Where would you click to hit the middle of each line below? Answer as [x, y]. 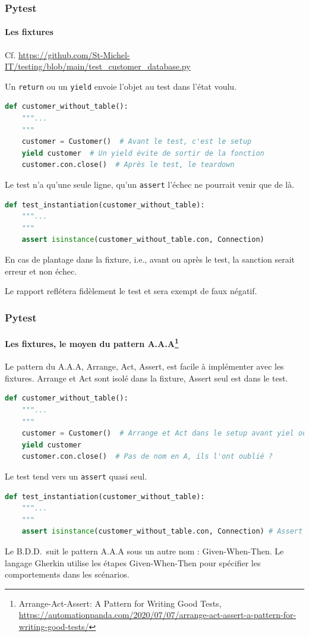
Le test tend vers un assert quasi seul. [76, 476]
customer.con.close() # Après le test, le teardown [128, 165]
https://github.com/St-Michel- [74, 54]
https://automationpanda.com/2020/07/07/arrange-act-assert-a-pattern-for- [157, 615]
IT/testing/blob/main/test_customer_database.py [98, 66]
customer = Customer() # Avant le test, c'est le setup [137, 142]
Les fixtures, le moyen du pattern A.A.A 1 [92, 343]
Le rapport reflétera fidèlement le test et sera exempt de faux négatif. [131, 291]
